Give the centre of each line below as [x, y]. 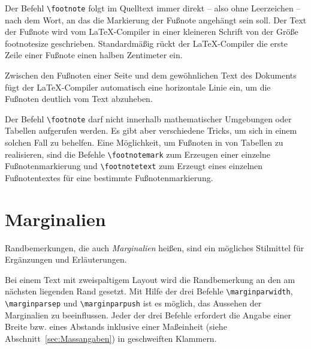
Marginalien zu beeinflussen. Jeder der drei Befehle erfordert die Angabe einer [148, 315]
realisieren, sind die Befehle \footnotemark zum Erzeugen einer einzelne [138, 154]
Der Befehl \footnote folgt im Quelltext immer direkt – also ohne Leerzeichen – [153, 8]
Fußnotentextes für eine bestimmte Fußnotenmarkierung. [109, 177]
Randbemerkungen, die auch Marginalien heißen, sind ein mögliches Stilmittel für [155, 247]
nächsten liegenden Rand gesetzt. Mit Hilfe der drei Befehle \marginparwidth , [149, 291]
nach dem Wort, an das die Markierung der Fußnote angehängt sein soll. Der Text [156, 19]
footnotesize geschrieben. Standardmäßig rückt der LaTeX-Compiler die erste [146, 43]
